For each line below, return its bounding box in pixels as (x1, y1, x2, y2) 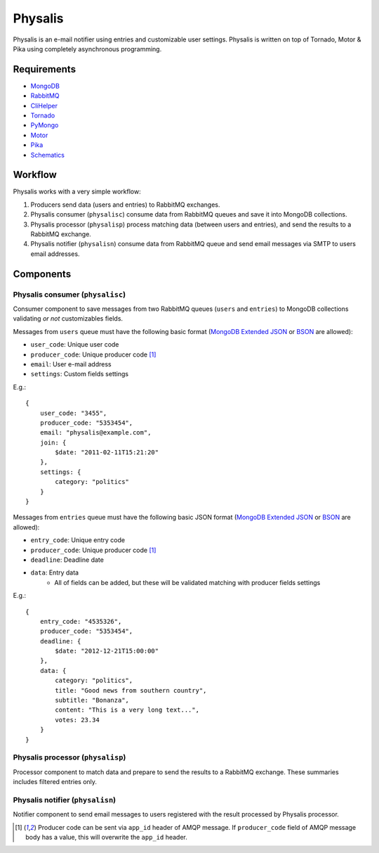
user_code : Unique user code (30, 340, 119, 349)
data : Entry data (30, 568, 79, 577)
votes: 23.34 (55, 716, 100, 724)
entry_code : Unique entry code (30, 536, 126, 544)
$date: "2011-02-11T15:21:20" (55, 449, 159, 456)
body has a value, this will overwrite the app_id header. (25, 833, 187, 842)
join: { (39, 438, 67, 447)
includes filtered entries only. (13, 778, 98, 786)
